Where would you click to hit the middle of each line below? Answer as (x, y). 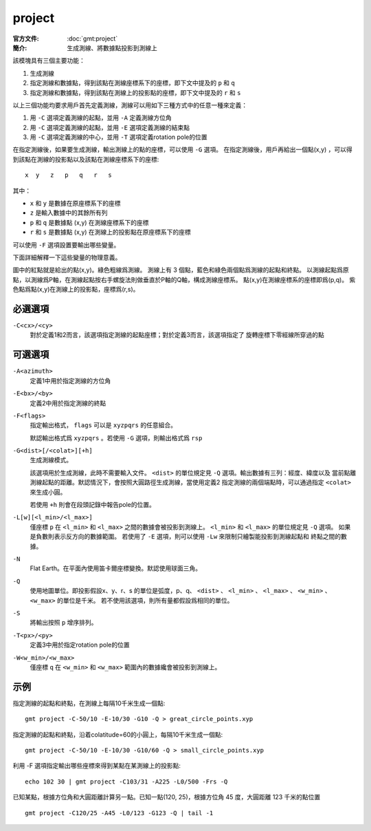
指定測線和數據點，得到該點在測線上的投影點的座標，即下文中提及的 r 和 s (135, 92)
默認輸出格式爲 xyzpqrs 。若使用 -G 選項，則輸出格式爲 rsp (116, 438)
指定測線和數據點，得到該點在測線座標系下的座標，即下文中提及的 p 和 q (132, 83)
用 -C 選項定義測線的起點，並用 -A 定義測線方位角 (101, 118)
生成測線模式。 (51, 460)
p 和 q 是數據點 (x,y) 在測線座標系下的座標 (89, 222)
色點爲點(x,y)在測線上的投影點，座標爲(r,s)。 (76, 290)
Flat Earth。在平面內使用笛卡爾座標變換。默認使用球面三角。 (116, 568)
